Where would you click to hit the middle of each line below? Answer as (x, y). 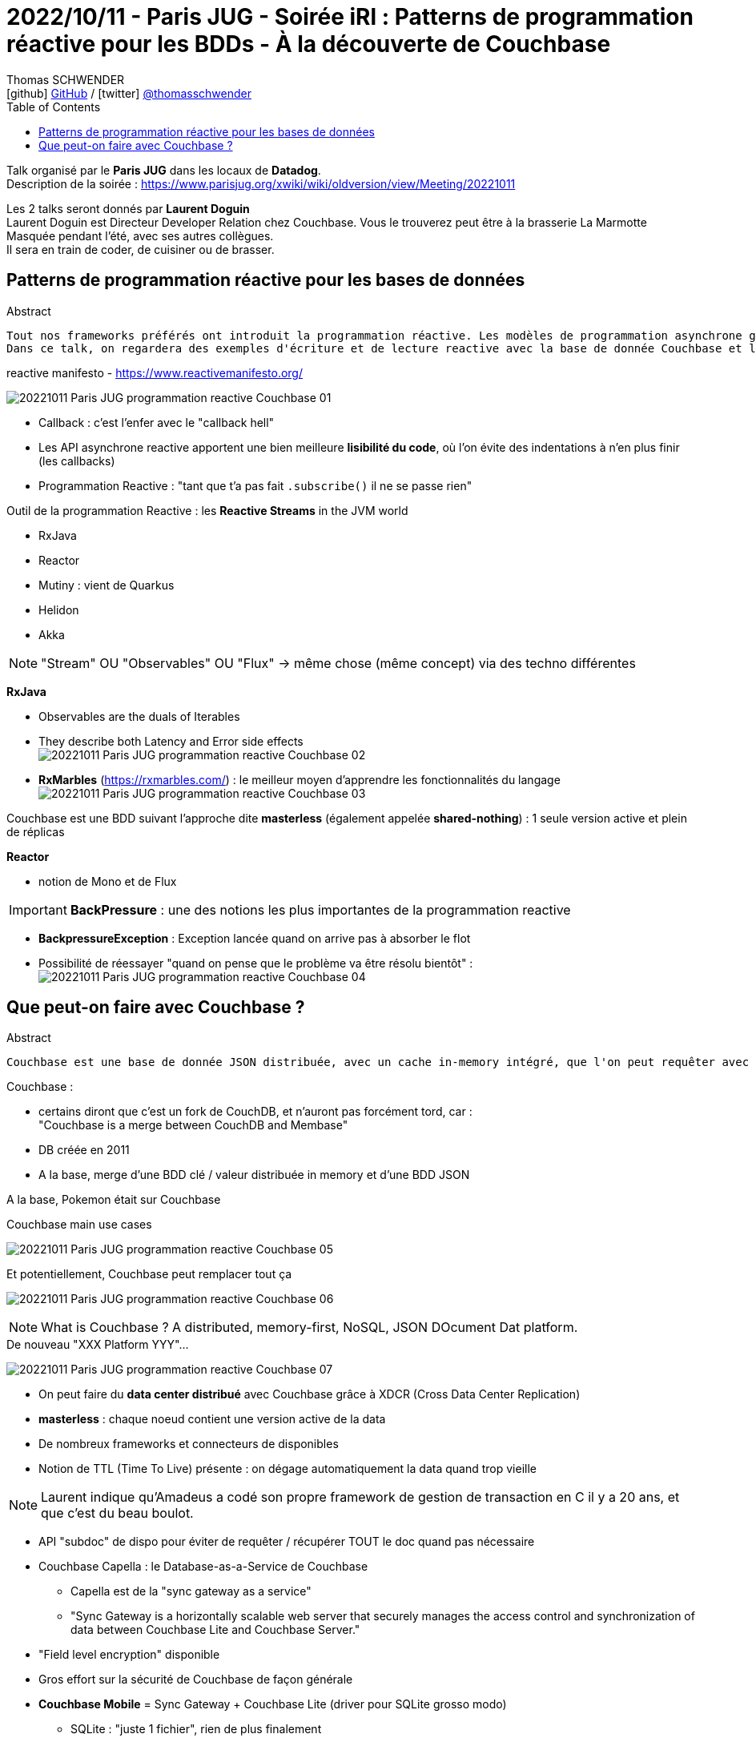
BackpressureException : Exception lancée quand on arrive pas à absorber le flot (255, 938)
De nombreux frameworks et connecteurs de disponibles (189, 1444)
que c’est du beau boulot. (117, 1513)
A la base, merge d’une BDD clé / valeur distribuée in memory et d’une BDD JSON (254, 1175)
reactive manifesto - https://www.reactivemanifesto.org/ (155, 372)
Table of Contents (54, 107)
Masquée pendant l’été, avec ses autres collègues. (140, 235)
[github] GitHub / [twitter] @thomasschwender (129, 93)
